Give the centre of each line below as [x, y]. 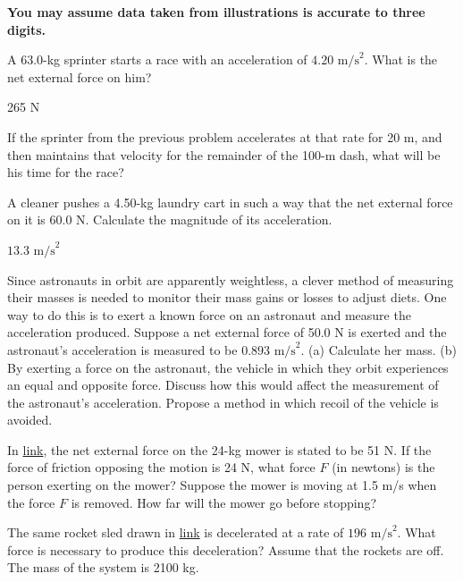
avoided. [30, 420]
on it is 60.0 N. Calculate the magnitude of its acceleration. [170, 219]
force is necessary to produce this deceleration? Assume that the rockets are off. [226, 549]
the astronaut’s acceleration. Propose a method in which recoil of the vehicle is [223, 402]
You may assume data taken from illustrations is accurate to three [216, 12]
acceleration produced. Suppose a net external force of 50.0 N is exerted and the [227, 332]
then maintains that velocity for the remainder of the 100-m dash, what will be [224, 154]
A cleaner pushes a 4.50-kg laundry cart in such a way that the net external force [230, 202]
